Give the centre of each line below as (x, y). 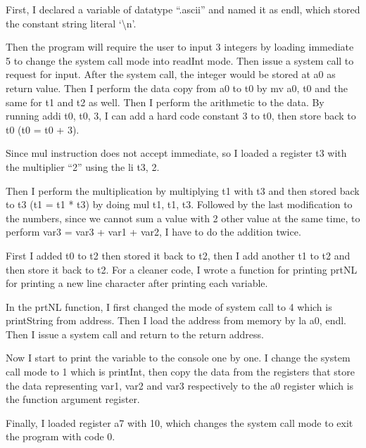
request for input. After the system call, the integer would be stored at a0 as (171, 74)
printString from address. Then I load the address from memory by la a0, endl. (176, 320)
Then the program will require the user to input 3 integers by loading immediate (180, 47)
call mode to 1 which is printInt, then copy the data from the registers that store (180, 372)
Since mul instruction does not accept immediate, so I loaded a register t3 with (176, 153)
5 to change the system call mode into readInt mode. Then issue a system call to (180, 60)
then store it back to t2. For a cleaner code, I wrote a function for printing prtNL (182, 269)
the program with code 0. (61, 436)
